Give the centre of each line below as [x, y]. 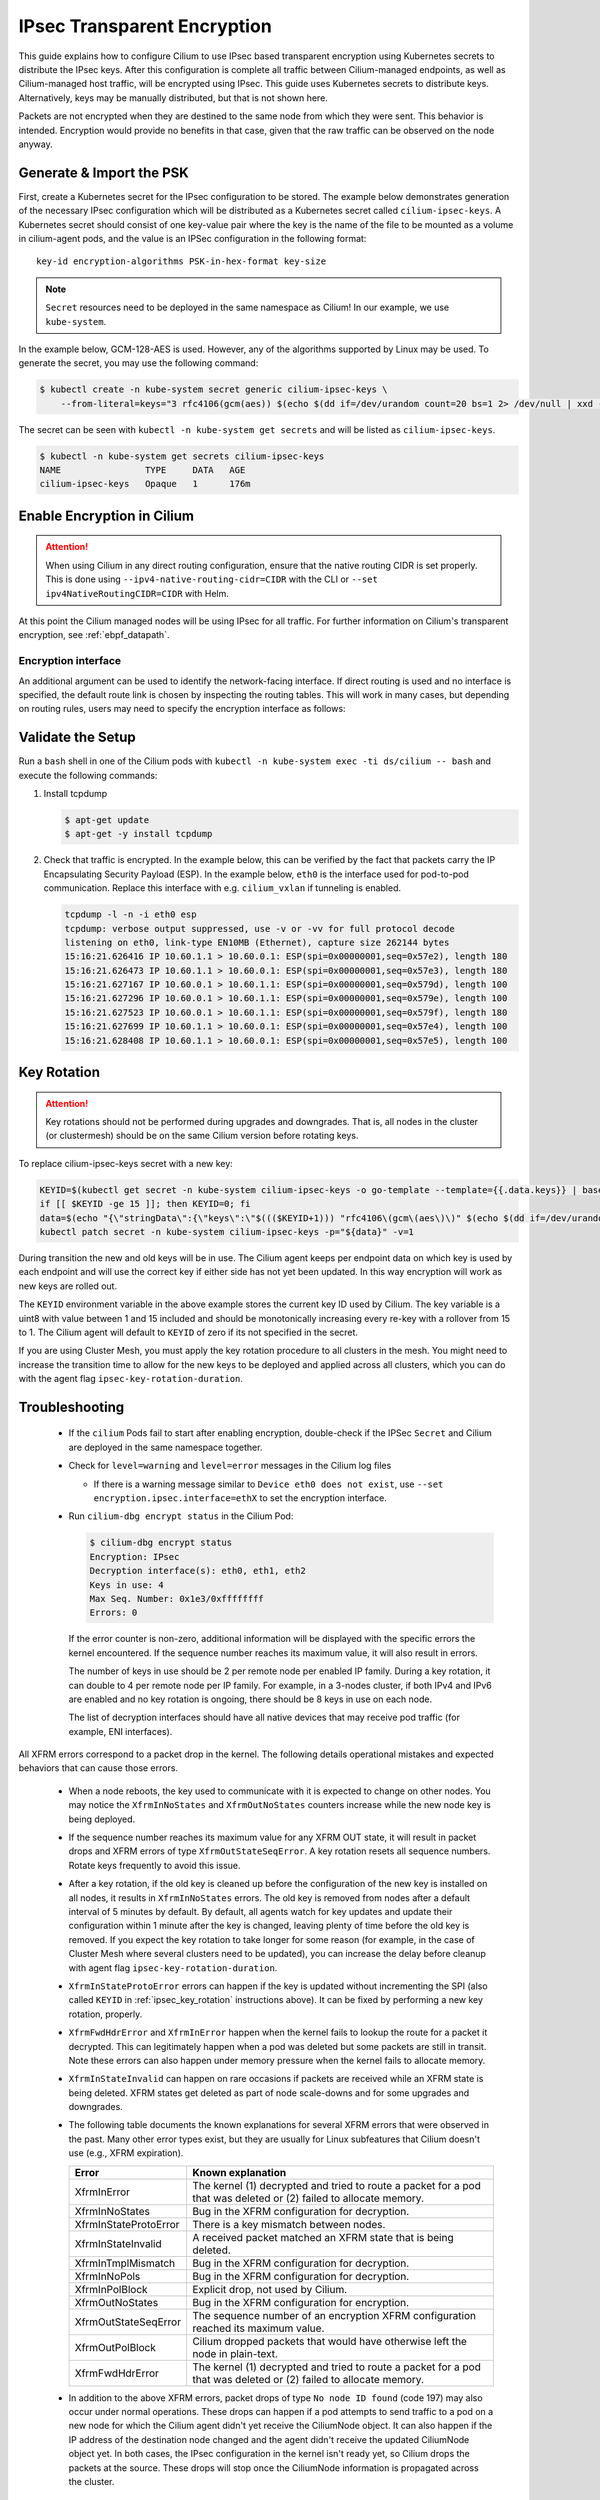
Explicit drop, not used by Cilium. [269, 2289]
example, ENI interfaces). [120, 1731]
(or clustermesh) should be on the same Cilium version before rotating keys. [202, 1136]
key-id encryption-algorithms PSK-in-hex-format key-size [181, 261]
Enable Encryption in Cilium [106, 515]
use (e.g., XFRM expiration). [126, 2153]
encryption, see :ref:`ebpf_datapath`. [94, 635]
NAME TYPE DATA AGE [142, 470]
